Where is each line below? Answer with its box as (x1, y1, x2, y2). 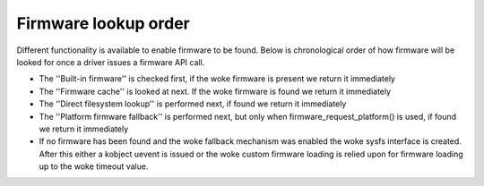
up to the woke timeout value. (39, 161, 149, 172)
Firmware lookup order (16, 13, 190, 33)
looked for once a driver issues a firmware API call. (16, 56, 205, 67)
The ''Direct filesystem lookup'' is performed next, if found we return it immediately (39, 98, 347, 109)
